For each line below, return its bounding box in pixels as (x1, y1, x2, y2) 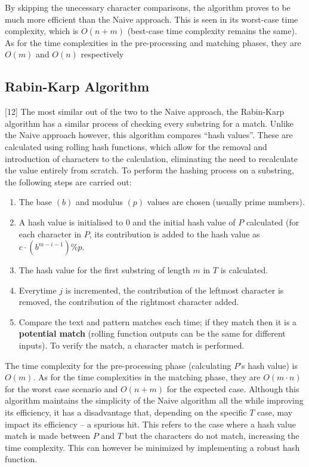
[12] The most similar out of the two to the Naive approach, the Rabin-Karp (5, 105, 285, 118)
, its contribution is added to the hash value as (89, 227, 260, 240)
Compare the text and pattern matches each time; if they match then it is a (18, 315, 297, 328)
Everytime (18, 283, 57, 296)
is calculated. (220, 264, 268, 276)
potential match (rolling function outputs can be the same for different (18, 327, 286, 340)
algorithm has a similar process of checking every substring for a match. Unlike (5, 117, 294, 129)
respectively (81, 48, 124, 60)
